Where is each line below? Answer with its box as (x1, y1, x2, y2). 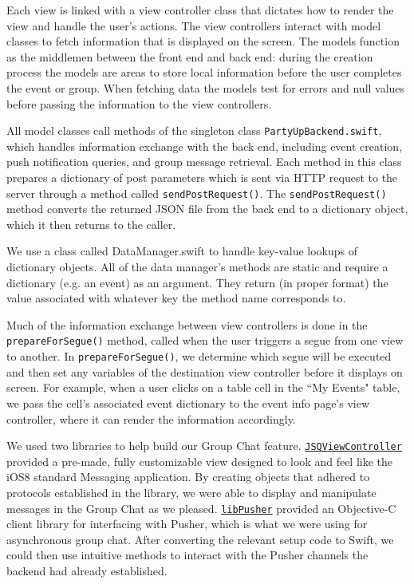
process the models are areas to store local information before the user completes (6, 64, 402, 81)
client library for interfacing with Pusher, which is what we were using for (6, 515, 368, 532)
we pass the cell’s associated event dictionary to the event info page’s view (6, 394, 370, 411)
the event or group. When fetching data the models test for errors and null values (6, 79, 405, 96)
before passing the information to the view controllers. (6, 95, 272, 112)
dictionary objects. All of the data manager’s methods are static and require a (6, 258, 388, 275)
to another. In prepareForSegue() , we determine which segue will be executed (6, 348, 392, 365)
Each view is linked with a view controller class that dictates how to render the (6, 2, 394, 18)
